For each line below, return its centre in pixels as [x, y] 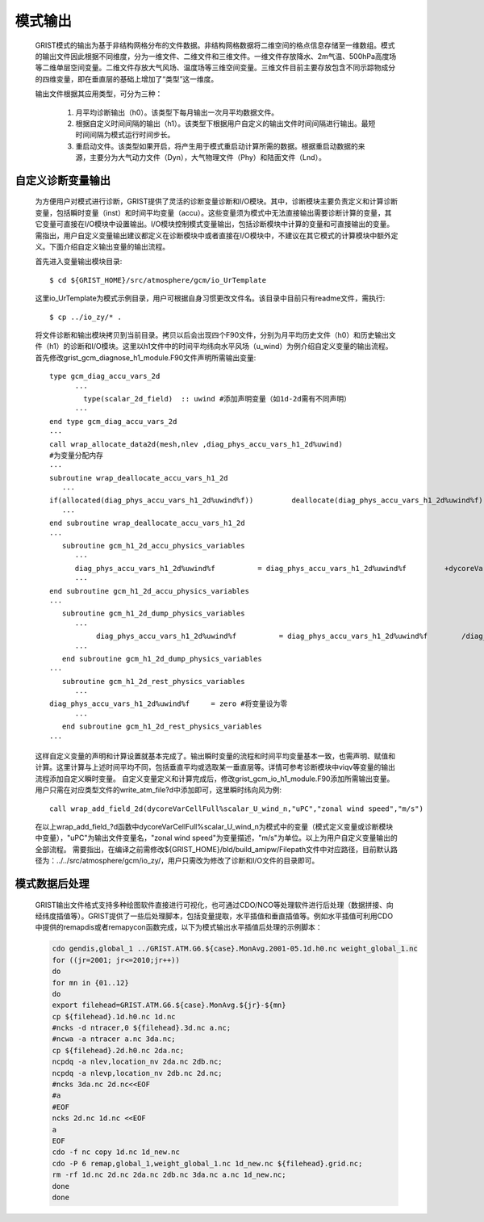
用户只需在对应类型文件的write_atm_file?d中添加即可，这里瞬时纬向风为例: [159, 790]
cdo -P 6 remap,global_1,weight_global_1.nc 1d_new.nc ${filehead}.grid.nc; [207, 1163]
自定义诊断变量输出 [63, 181]
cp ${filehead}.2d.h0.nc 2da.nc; [118, 1050]
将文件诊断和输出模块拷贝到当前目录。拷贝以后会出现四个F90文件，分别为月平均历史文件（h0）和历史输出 [212, 334]
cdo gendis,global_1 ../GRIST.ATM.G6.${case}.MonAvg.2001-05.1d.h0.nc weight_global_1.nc [235, 949]
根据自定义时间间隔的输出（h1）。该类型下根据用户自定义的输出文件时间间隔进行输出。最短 [225, 123]
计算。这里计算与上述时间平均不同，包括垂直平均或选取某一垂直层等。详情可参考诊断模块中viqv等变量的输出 [215, 767]
